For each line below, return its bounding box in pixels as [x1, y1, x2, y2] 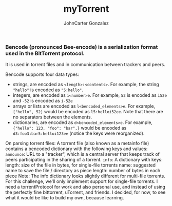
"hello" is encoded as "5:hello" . [12, 87, 84, 93]
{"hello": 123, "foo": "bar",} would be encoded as [12, 125, 127, 131]
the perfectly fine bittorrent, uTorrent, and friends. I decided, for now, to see [5, 189, 166, 195]
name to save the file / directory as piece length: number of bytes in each [5, 168, 161, 174]
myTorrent [63, 3, 109, 15]
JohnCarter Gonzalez [63, 20, 109, 26]
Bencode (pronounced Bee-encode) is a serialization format [5, 43, 158, 50]
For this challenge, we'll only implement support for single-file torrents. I [5, 178, 158, 184]
